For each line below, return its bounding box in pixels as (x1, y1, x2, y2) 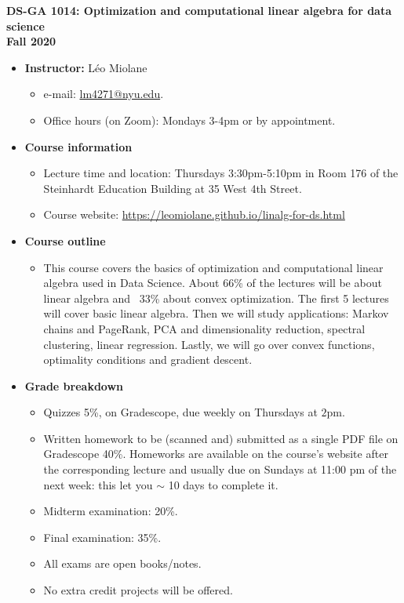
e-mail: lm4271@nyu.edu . (43, 85, 164, 102)
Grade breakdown (24, 377, 124, 394)
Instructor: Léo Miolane (24, 59, 147, 75)
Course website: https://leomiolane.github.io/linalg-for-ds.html (43, 206, 345, 223)
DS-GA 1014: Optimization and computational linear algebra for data (6, 2, 392, 18)
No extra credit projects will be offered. (43, 582, 233, 598)
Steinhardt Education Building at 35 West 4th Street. (43, 180, 302, 196)
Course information (24, 138, 133, 154)
